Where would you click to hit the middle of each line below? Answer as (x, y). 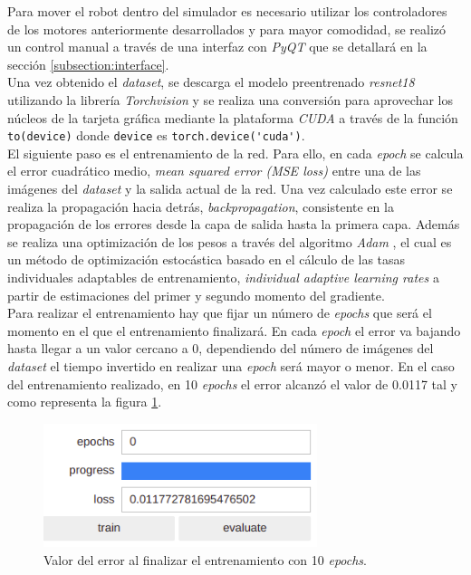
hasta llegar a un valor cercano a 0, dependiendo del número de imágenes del (221, 348)
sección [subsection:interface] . (88, 64)
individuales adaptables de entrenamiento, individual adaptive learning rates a (223, 277)
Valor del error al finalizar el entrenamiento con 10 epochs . (205, 559)
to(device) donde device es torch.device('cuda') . (156, 135)
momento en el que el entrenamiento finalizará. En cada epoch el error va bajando (234, 330)
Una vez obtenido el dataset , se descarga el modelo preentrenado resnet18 (211, 82)
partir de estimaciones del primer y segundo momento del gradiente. (196, 295)
